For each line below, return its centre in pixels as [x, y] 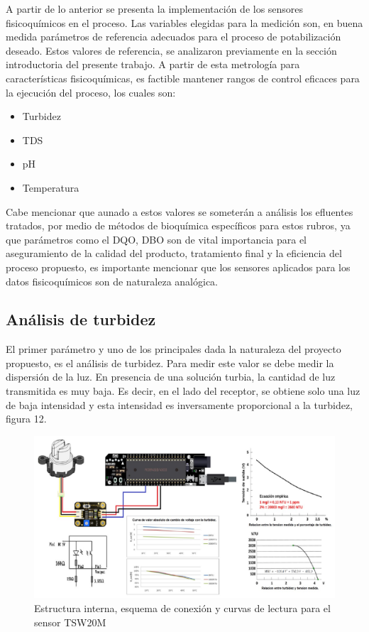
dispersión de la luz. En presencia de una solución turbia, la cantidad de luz [171, 377]
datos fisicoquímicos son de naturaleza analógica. [112, 281]
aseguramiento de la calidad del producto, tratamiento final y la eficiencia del [174, 253]
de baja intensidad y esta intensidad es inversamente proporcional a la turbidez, [180, 404]
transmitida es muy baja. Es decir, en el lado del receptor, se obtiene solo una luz [183, 391]
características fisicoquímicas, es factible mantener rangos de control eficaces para [183, 78]
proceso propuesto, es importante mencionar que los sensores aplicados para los [178, 267]
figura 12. [26, 419]
